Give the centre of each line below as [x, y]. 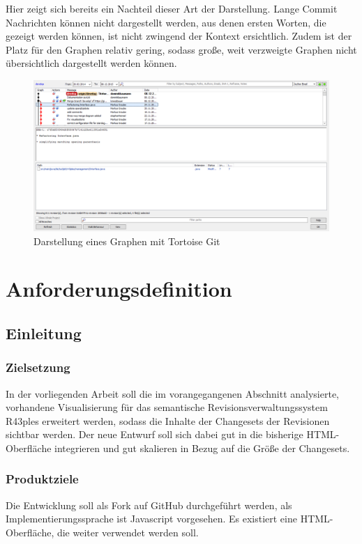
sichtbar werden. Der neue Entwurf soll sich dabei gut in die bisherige [154, 434]
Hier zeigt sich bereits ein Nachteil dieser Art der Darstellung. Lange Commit [172, 8]
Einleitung [44, 333]
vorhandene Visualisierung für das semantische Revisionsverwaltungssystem [167, 407]
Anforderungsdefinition [119, 289]
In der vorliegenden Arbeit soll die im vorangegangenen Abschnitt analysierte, [173, 393]
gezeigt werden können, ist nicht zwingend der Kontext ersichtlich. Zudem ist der [179, 36]
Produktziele [42, 479]
